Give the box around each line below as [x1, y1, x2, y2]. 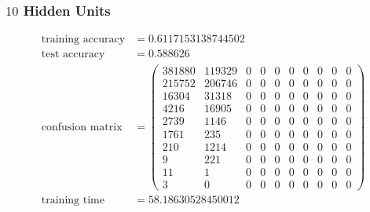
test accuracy [41, 49, 105, 60]
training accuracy [41, 34, 126, 46]
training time [41, 194, 104, 206]
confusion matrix [41, 121, 123, 133]
